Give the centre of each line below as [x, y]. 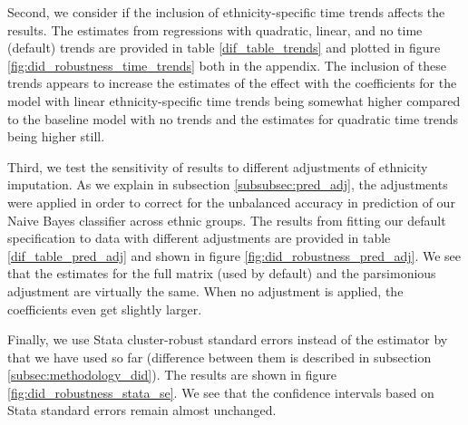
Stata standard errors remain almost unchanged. [142, 410]
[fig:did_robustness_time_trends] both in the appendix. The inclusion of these [227, 65]
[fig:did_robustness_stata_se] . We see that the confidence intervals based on [221, 392]
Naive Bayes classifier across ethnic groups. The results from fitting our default [227, 220]
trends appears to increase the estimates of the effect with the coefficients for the [232, 83]
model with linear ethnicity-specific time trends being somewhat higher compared [234, 100]
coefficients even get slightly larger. [105, 309]
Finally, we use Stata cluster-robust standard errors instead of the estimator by [228, 339]
